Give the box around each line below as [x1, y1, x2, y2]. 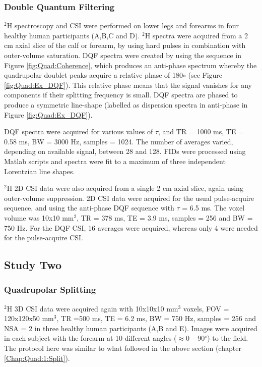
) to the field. [207, 333, 248, 343]
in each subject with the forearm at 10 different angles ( [4, 333, 177, 343]
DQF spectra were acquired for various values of [4, 126, 153, 137]
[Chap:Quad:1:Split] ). [4, 352, 70, 363]
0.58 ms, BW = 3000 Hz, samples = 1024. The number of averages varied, [4, 136, 233, 146]
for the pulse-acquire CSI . [4, 232, 83, 243]
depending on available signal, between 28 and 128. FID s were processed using [4, 146, 246, 156]
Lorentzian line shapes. [4, 166, 75, 176]
